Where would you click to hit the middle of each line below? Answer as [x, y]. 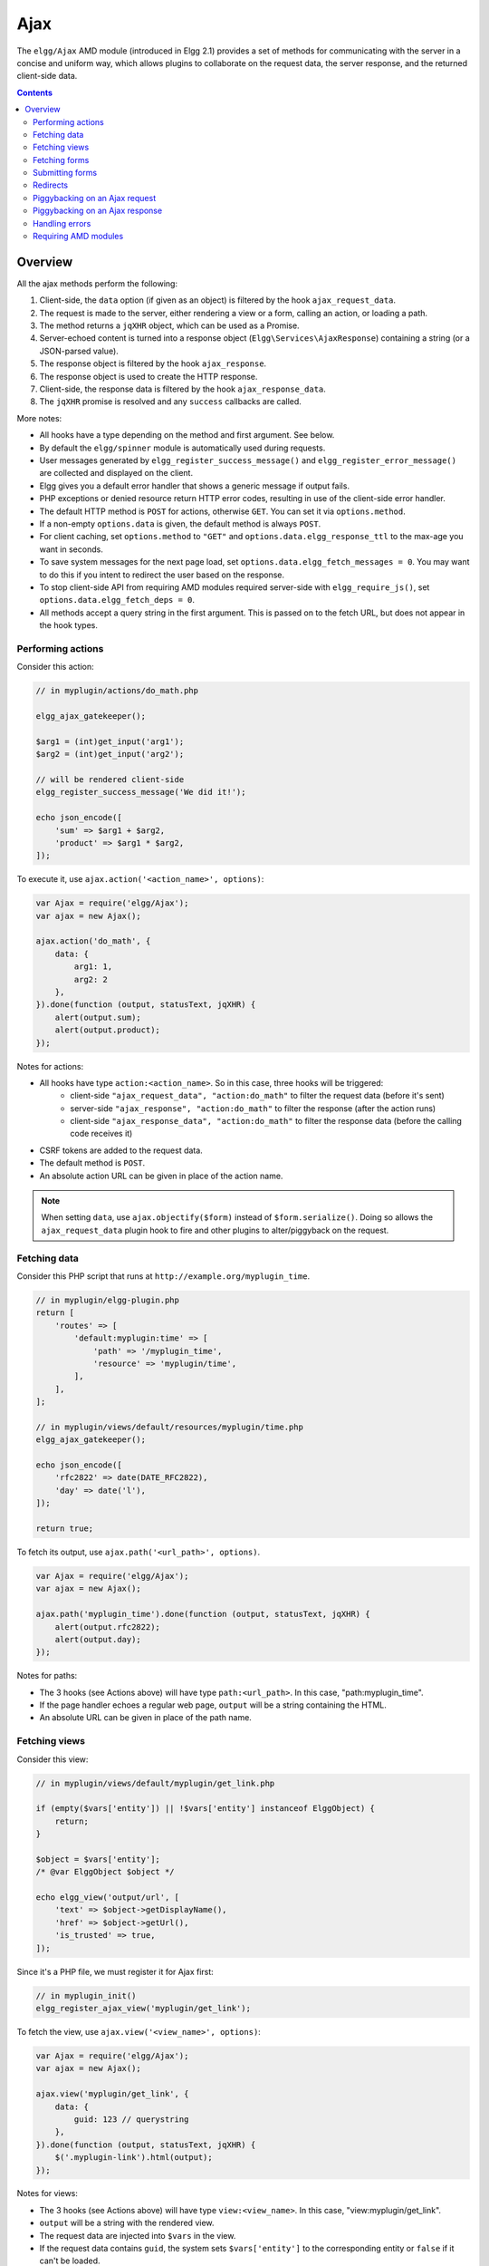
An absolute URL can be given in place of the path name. [146, 1718]
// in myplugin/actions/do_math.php [117, 691]
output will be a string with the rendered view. [127, 2223]
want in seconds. [71, 549]
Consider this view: [53, 1759]
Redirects [50, 185]
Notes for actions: [50, 1066]
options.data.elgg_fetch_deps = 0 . [117, 600]
